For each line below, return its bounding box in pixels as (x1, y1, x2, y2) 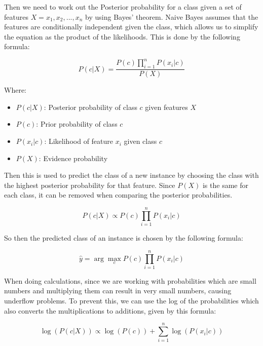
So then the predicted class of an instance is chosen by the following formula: (4, 233, 243, 243)
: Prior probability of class (36, 119, 118, 129)
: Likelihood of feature (44, 136, 114, 146)
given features (145, 101, 188, 112)
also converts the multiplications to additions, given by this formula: (4, 305, 216, 316)
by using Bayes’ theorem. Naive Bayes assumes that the (85, 11, 258, 22)
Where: (4, 85, 26, 95)
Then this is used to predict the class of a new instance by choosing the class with (4, 170, 259, 180)
